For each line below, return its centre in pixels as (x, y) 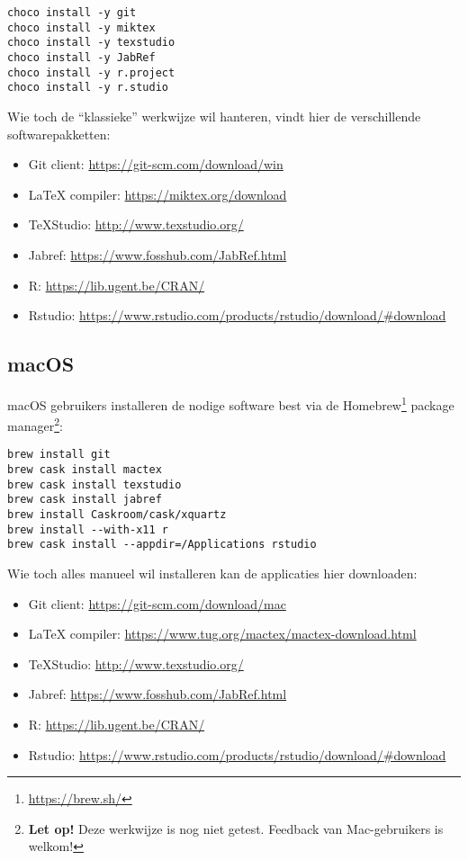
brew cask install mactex (85, 470)
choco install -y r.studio (88, 88)
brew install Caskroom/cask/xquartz (117, 515)
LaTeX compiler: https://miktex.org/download (157, 194)
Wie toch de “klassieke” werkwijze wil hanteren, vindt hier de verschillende (214, 116)
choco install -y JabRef (81, 57)
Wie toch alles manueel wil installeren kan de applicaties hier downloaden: (212, 573)
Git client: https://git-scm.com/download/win (156, 164)
